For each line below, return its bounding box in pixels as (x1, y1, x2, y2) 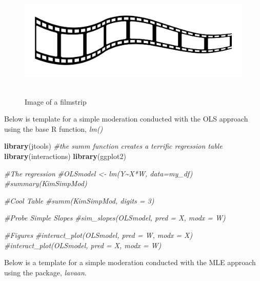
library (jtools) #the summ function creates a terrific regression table (4, 140, 223, 151)
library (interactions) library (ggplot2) (4, 150, 126, 161)
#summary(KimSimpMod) (4, 178, 87, 189)
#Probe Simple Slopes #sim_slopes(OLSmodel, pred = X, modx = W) (4, 212, 226, 223)
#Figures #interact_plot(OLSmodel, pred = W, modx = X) (4, 229, 193, 240)
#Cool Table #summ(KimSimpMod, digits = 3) (4, 195, 154, 206)
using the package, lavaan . (4, 267, 87, 277)
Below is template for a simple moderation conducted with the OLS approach (4, 113, 248, 124)
